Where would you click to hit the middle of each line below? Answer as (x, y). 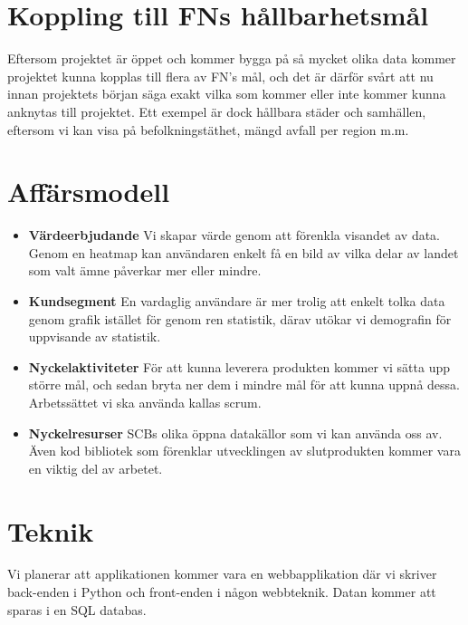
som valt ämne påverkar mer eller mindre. (145, 270)
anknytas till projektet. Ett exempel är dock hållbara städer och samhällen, (217, 111)
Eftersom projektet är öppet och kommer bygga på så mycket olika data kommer (232, 58)
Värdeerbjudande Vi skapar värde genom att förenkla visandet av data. (234, 235)
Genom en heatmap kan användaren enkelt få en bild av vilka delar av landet (244, 252)
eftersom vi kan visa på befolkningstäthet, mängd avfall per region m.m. (208, 129)
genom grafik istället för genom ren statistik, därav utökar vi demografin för (240, 318)
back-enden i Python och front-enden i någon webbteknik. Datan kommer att (222, 592)
